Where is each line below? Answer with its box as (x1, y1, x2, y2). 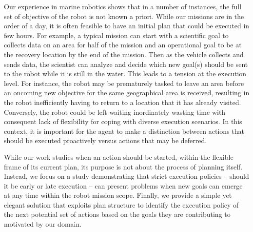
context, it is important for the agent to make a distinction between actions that (4, 126, 245, 136)
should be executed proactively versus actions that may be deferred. (4, 135, 207, 146)
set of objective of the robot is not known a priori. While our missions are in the (4, 11, 244, 21)
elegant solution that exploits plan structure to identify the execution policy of (4, 199, 239, 210)
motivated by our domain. (4, 219, 82, 229)
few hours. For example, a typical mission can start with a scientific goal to (4, 30, 229, 40)
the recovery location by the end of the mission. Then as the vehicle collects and (4, 49, 244, 59)
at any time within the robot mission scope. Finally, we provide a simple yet (4, 190, 232, 200)
